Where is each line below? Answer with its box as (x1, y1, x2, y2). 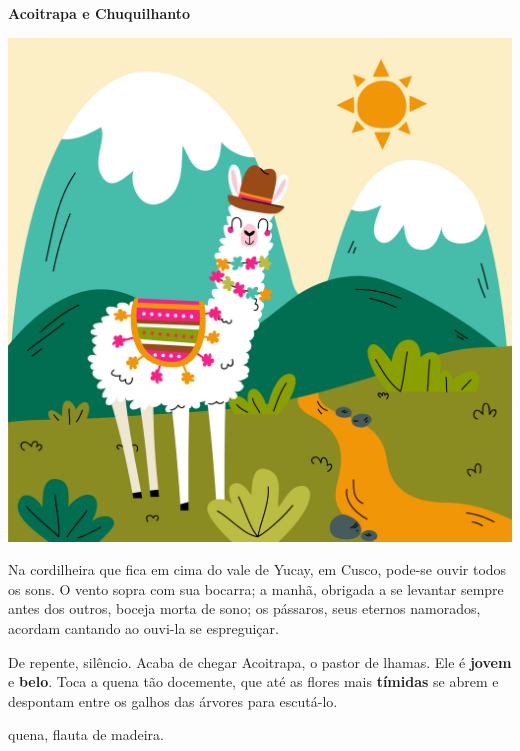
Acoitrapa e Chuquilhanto (8, 3, 191, 23)
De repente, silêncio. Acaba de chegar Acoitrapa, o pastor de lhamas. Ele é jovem (8, 651, 512, 672)
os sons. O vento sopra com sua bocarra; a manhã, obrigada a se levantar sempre (8, 578, 504, 599)
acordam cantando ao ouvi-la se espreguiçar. (8, 617, 279, 638)
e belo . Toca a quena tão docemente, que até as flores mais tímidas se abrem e (8, 671, 499, 692)
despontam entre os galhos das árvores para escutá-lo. (8, 690, 338, 711)
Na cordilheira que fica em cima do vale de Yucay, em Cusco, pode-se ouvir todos (8, 559, 507, 580)
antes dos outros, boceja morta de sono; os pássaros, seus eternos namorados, (8, 598, 481, 619)
